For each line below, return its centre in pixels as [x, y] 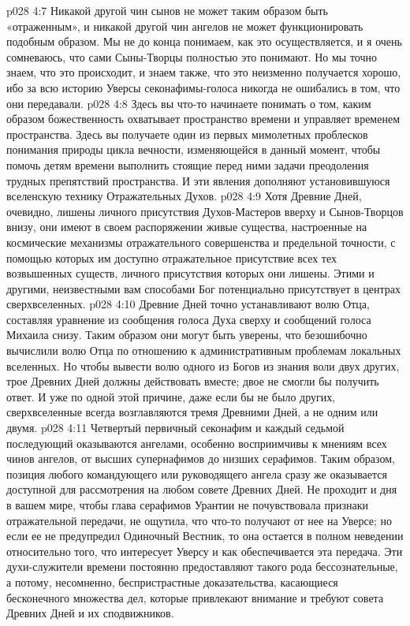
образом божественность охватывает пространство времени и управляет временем [203, 119]
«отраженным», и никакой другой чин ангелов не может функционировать [185, 26]
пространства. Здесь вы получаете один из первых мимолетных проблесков [187, 134]
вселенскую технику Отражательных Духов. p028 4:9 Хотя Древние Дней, [184, 196]
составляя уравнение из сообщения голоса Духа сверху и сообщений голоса [189, 319]
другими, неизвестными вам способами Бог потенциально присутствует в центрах [203, 288]
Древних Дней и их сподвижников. [90, 613]
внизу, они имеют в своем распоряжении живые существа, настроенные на [187, 227]
